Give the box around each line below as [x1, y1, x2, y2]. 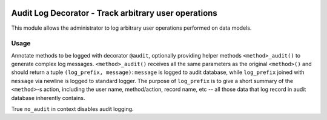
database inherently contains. [11, 94, 85, 101]
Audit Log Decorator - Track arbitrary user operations [11, 8, 217, 18]
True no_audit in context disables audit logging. [11, 105, 134, 112]
